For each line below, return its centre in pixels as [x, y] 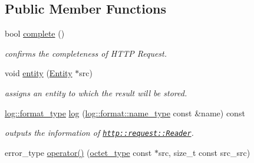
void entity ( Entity [39, 73]
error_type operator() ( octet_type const [78, 152]
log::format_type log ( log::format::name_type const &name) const [125, 113]
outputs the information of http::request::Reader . [99, 133]
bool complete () [35, 33]
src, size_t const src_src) [204, 152]
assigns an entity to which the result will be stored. [96, 92]
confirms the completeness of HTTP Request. [86, 53]
